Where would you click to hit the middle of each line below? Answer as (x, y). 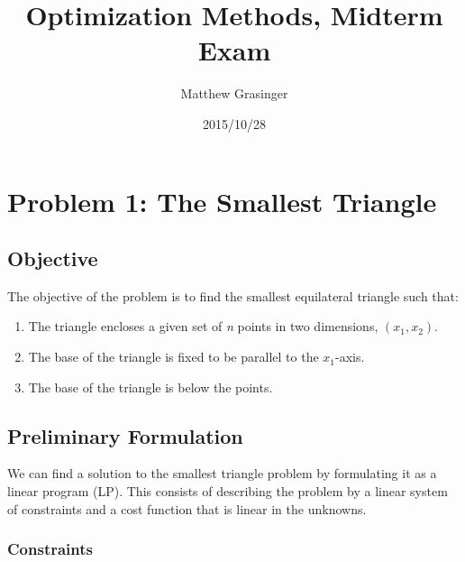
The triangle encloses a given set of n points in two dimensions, (203, 326)
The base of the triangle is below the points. (150, 387)
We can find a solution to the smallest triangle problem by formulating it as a (222, 473)
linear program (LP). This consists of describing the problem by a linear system (228, 491)
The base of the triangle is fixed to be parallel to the (173, 357)
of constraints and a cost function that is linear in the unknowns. (187, 508)
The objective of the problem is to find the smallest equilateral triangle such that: (233, 295)
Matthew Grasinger (234, 93)
